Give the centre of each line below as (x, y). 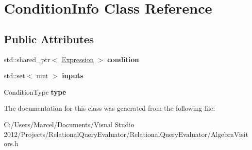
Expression (77, 59)
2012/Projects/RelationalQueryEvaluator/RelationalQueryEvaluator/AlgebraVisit (126, 134)
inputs (73, 75)
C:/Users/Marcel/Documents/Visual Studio (69, 124)
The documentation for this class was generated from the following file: (109, 108)
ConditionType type (35, 92)
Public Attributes (49, 39)
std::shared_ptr (27, 59)
